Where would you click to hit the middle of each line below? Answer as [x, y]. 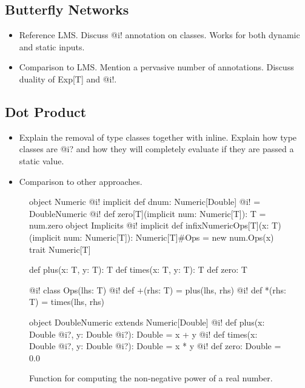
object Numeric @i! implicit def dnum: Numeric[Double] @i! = [145, 202]
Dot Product [46, 111]
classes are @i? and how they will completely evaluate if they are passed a [156, 149]
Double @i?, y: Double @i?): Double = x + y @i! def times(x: [143, 334]
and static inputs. [52, 46]
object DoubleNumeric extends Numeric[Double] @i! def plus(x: [147, 322]
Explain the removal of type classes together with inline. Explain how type [158, 137]
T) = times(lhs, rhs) [67, 302]
